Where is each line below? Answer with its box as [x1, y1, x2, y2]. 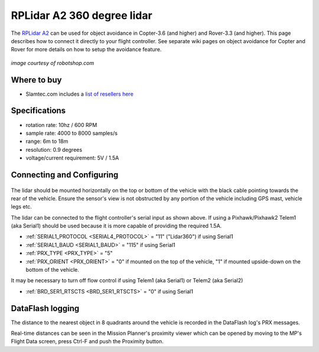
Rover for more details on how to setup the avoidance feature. [11, 46, 162, 53]
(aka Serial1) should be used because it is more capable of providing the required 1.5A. [11, 222, 222, 230]
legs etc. [11, 203, 32, 210]
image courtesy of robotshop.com [11, 59, 95, 66]
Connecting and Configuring [11, 170, 119, 180]
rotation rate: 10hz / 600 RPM [25, 121, 97, 128]
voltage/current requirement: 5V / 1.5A [25, 154, 119, 162]
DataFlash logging [11, 303, 80, 313]
